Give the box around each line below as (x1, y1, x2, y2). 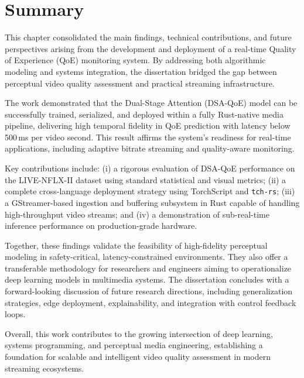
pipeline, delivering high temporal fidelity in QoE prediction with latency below (5, 119, 291, 132)
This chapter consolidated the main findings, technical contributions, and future (5, 31, 292, 43)
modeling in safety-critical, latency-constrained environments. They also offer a (5, 250, 288, 263)
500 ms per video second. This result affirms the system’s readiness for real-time (5, 130, 291, 143)
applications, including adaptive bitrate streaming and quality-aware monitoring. (5, 142, 295, 154)
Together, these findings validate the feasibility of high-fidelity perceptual (5, 239, 268, 251)
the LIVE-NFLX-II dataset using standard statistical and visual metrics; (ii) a (5, 173, 286, 185)
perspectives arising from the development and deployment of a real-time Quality (5, 42, 296, 54)
